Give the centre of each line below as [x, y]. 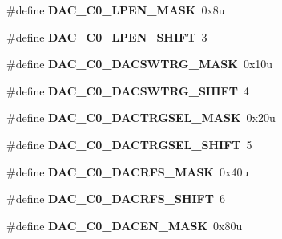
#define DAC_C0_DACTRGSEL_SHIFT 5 [129, 144]
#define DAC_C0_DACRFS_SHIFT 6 [116, 198]
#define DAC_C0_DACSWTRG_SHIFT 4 [128, 90]
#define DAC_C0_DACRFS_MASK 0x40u [128, 171]
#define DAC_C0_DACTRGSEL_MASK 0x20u [141, 117]
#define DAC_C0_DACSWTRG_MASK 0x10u [140, 64]
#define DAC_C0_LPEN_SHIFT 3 [107, 36]
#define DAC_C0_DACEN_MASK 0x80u [125, 225]
